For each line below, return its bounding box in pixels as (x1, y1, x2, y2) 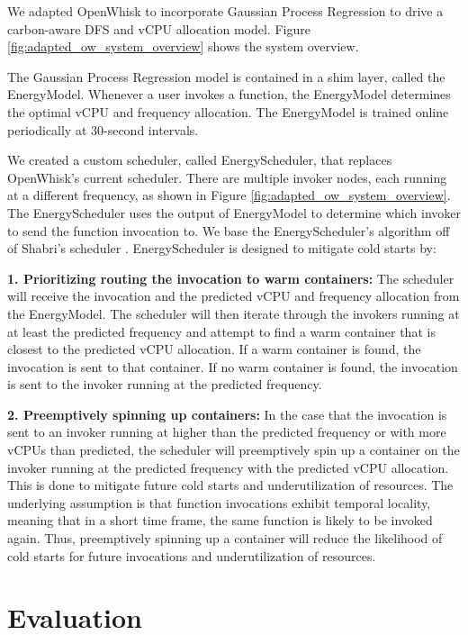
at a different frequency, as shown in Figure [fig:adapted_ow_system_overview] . (7, 186, 451, 204)
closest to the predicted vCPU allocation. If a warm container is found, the (7, 340, 421, 358)
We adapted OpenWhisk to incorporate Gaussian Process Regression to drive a (7, 2, 444, 20)
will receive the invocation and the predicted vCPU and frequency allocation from (7, 286, 460, 305)
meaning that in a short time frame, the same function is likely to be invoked (7, 511, 433, 530)
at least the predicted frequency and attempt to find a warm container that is (7, 322, 436, 340)
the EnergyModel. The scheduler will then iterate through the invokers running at (7, 304, 460, 322)
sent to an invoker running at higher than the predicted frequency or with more (7, 422, 446, 441)
